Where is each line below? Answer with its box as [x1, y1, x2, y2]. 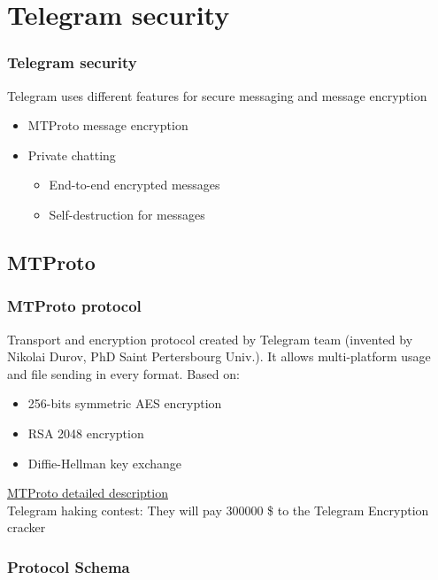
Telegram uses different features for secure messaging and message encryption [7, 86, 427, 104]
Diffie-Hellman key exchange [27, 453, 182, 472]
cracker [7, 518, 46, 537]
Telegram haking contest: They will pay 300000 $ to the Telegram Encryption [7, 500, 429, 519]
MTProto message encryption [27, 116, 188, 135]
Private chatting [27, 145, 116, 164]
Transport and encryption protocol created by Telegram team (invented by [7, 329, 413, 348]
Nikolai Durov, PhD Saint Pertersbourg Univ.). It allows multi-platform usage [7, 347, 431, 366]
